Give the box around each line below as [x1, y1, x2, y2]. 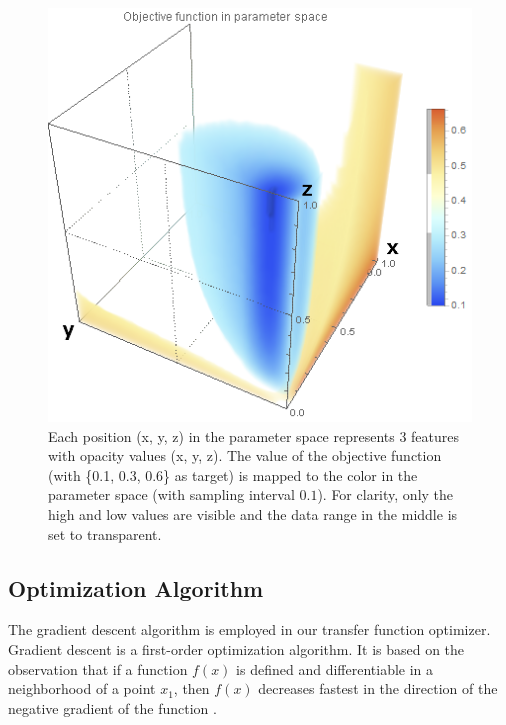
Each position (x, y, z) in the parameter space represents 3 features [48, 425, 460, 446]
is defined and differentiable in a [236, 658, 434, 679]
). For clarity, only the [317, 484, 454, 505]
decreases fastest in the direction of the [258, 678, 498, 699]
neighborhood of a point [8, 678, 156, 699]
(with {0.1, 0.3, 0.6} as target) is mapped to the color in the [48, 464, 418, 485]
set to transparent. [48, 523, 162, 544]
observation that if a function [8, 658, 188, 679]
